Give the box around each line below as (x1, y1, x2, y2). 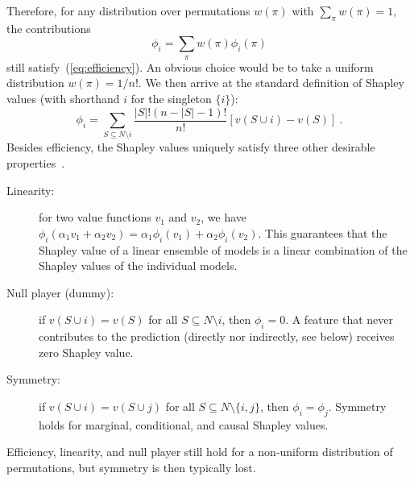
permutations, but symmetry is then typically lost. (6, 458, 256, 475)
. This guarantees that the (258, 224, 387, 241)
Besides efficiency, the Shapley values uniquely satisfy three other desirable (6, 139, 375, 155)
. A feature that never (285, 311, 394, 328)
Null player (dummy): (6, 284, 114, 301)
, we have (201, 209, 247, 226)
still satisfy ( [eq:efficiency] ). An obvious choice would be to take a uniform (6, 58, 374, 75)
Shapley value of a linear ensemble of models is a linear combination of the (39, 241, 408, 258)
